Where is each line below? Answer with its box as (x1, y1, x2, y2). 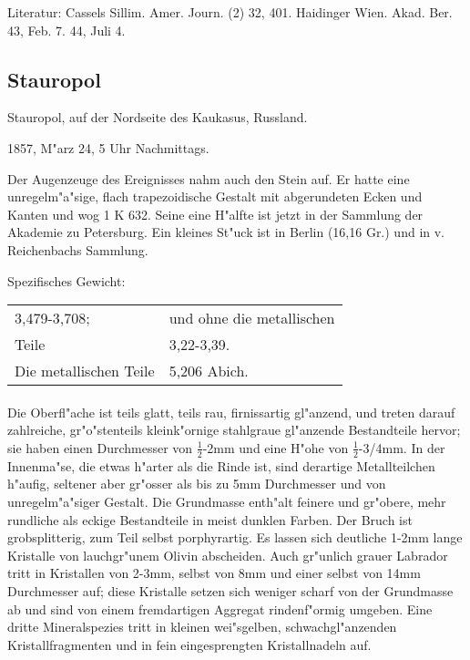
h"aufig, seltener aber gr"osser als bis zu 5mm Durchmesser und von (7, 474, 386, 493)
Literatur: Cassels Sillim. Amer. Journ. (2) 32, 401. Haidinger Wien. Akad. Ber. (7, 3, 453, 21)
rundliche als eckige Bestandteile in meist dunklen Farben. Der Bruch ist (7, 510, 413, 529)
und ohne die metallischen (169, 307, 335, 329)
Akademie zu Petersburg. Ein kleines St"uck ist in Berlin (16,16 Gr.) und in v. (7, 222, 445, 242)
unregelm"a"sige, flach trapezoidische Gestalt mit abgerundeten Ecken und (7, 187, 423, 206)
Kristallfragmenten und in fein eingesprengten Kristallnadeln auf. (7, 634, 372, 654)
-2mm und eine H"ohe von (202, 438, 349, 457)
